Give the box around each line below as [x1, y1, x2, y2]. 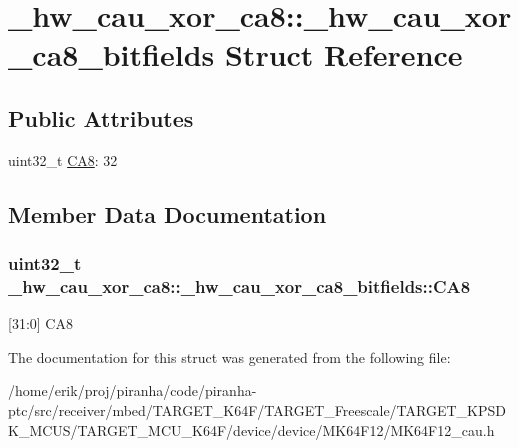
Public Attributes [8, 102, 194, 133]
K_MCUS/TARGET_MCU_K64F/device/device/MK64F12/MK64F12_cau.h [8, 419, 495, 440]
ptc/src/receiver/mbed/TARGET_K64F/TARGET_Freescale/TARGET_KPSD [8, 400, 506, 421]
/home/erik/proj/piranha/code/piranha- [8, 380, 257, 401]
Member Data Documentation [8, 198, 327, 229]
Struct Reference [224, 34, 463, 75]
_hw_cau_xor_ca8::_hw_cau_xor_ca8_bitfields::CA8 [8, 273, 471, 298]
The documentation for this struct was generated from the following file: [8, 346, 451, 367]
